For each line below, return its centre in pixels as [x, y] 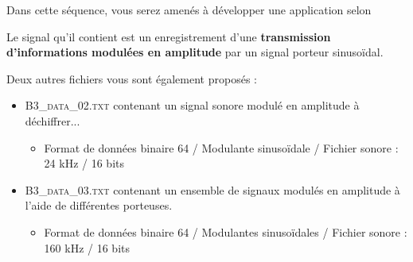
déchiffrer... [53, 120]
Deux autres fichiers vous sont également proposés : [132, 78]
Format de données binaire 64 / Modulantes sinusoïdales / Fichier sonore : [226, 231]
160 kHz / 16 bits [87, 247]
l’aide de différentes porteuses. [99, 205]
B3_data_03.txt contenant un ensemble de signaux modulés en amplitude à [212, 189]
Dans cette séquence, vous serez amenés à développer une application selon [189, 10]
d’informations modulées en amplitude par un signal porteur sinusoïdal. [195, 52]
